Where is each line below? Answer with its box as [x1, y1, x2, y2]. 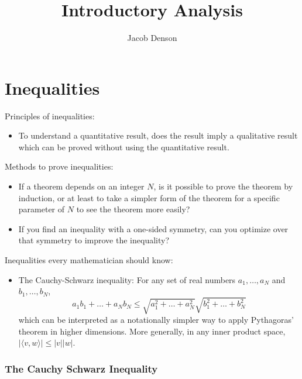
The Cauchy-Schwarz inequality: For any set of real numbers [18, 273, 236, 285]
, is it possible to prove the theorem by [153, 180, 293, 192]
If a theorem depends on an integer [18, 180, 145, 192]
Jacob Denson [127, 32, 177, 44]
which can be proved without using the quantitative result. [18, 140, 229, 153]
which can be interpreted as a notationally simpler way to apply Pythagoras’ [18, 313, 294, 326]
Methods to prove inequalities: [5, 160, 114, 173]
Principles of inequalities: [5, 109, 95, 122]
